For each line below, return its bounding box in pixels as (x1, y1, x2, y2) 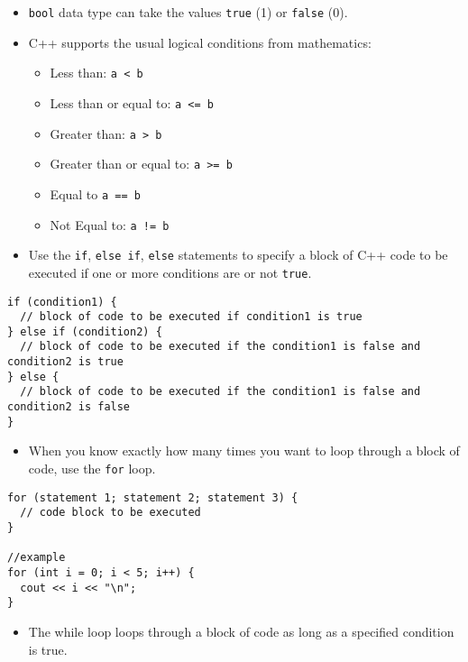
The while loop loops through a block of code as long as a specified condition (28, 621, 454, 640)
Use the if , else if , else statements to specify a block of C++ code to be (28, 245, 448, 264)
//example (7, 551, 66, 565)
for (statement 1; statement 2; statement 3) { (7, 491, 298, 504)
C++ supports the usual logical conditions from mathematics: (28, 32, 372, 51)
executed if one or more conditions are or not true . (28, 262, 312, 281)
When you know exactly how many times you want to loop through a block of (28, 441, 460, 460)
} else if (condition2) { (7, 325, 162, 338)
